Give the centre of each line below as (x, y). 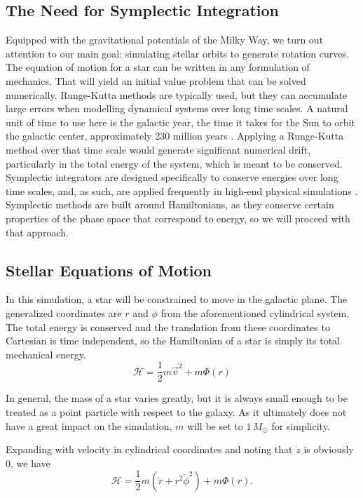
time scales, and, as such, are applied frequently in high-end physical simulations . (182, 190)
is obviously (329, 449)
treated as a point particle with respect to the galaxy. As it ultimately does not (176, 411)
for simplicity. (301, 425)
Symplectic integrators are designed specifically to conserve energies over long (172, 177)
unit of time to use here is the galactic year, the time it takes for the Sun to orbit (180, 122)
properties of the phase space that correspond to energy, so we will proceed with (178, 218)
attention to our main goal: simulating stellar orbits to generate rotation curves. (177, 53)
